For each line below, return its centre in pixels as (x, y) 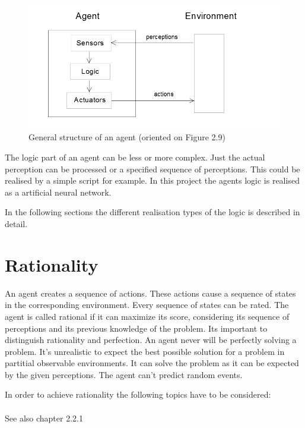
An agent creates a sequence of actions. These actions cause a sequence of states (150, 293)
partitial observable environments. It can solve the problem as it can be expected (152, 363)
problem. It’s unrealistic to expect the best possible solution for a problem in (145, 351)
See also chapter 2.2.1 (44, 418)
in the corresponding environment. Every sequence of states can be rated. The (147, 305)
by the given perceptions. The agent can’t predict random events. (124, 374)
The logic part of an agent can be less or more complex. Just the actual (135, 157)
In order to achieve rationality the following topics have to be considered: (138, 394)
